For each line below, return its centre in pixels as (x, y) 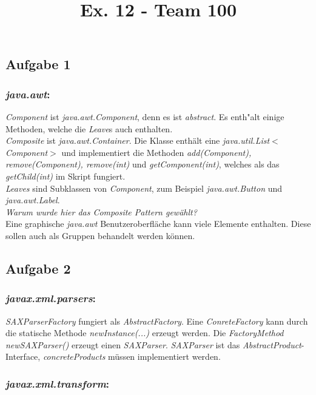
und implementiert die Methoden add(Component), (156, 152)
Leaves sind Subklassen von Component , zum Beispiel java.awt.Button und (144, 188)
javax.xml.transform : (58, 383)
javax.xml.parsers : (51, 298)
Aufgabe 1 (38, 64)
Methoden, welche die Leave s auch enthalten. (89, 128)
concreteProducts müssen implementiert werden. (132, 356)
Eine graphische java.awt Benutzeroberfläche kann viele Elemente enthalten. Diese (158, 224)
